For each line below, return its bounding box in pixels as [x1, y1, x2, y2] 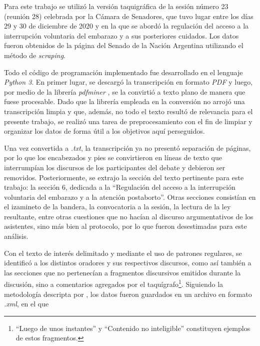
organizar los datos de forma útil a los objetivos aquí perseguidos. [4, 126, 205, 136]
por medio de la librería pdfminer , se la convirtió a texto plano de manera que [4, 86, 245, 97]
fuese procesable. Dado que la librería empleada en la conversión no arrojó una [4, 96, 245, 107]
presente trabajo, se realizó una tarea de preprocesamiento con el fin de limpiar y [4, 116, 252, 126]
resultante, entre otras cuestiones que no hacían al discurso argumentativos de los [4, 211, 253, 221]
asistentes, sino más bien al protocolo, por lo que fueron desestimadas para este [4, 221, 247, 231]
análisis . [4, 231, 28, 241]
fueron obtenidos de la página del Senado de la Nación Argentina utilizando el [4, 40, 243, 51]
